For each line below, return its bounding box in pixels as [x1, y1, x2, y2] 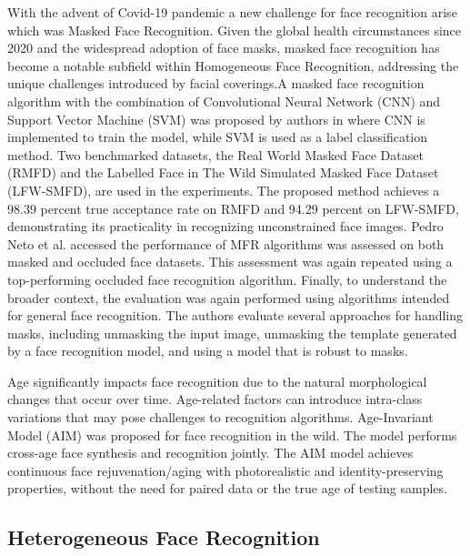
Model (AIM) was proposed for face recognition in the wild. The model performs [7, 425, 457, 444]
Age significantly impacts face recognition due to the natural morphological [7, 371, 427, 390]
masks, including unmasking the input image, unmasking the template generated [7, 323, 457, 342]
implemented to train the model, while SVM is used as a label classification [7, 127, 428, 147]
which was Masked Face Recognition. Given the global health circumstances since [7, 20, 462, 39]
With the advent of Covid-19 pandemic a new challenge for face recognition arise [7, 3, 457, 21]
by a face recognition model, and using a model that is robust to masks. [7, 341, 408, 360]
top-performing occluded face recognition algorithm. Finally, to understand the [7, 269, 447, 288]
